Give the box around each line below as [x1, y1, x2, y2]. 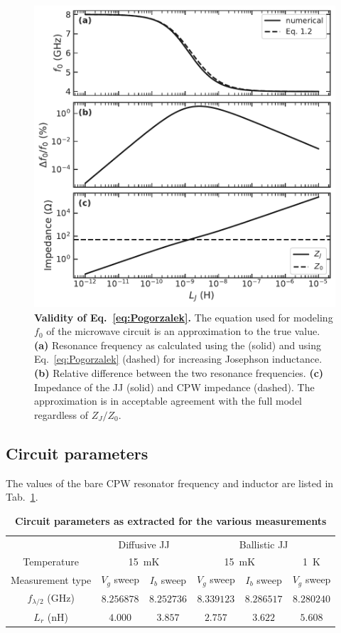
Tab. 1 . [6, 489, 38, 504]
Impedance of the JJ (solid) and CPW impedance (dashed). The [34, 379, 315, 394]
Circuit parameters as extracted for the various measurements [15, 513, 327, 528]
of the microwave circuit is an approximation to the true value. [46, 324, 320, 339]
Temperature [23, 554, 79, 569]
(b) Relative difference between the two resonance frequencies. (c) [34, 365, 324, 380]
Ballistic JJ [239, 536, 288, 551]
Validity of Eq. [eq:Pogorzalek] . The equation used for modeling [34, 309, 333, 324]
